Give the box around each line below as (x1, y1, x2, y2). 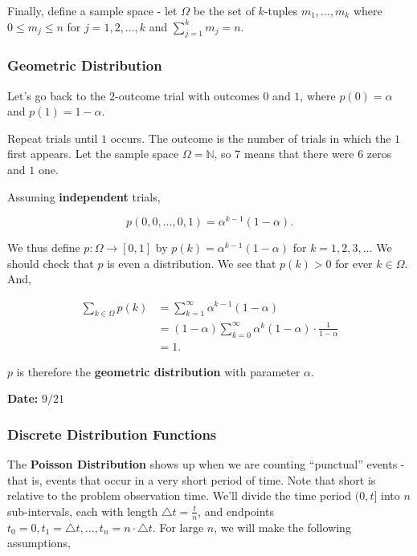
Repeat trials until (7, 129, 98, 146)
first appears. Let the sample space (7, 145, 179, 162)
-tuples (264, 2, 298, 18)
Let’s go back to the (7, 87, 106, 103)
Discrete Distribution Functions (7, 424, 217, 444)
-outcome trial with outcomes (115, 87, 260, 103)
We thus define (7, 239, 80, 256)
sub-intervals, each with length (7, 502, 158, 519)
